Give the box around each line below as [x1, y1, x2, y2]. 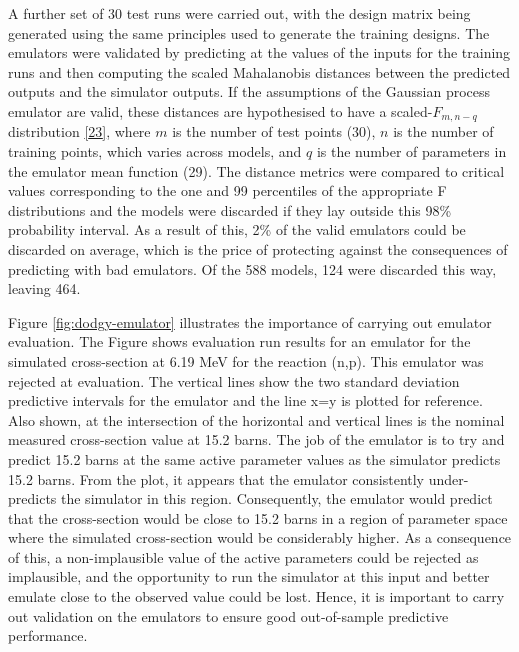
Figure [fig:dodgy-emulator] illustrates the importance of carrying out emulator [8, 311, 492, 332]
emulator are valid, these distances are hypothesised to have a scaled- [8, 100, 433, 121]
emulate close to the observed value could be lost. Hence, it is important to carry [8, 586, 505, 607]
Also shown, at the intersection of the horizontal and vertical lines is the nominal [8, 409, 505, 430]
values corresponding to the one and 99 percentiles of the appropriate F [8, 180, 447, 201]
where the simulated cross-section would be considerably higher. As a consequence [8, 527, 512, 548]
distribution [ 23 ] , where [8, 121, 151, 142]
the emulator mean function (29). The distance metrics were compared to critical [8, 160, 505, 181]
